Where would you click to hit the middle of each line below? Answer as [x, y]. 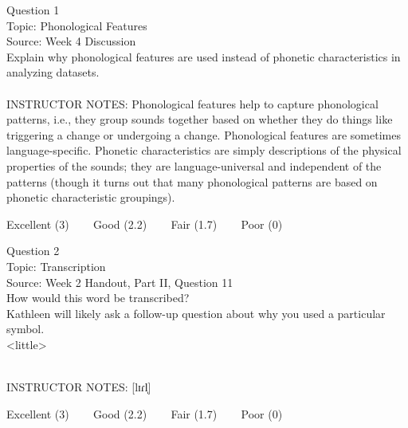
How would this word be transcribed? [98, 298]
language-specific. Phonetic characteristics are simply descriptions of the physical [204, 150]
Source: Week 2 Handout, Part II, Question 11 [120, 282]
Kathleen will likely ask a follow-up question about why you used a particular [196, 313]
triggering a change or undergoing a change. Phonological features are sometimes [204, 134]
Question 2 [33, 251]
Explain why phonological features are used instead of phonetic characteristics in [204, 56]
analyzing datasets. [53, 72]
